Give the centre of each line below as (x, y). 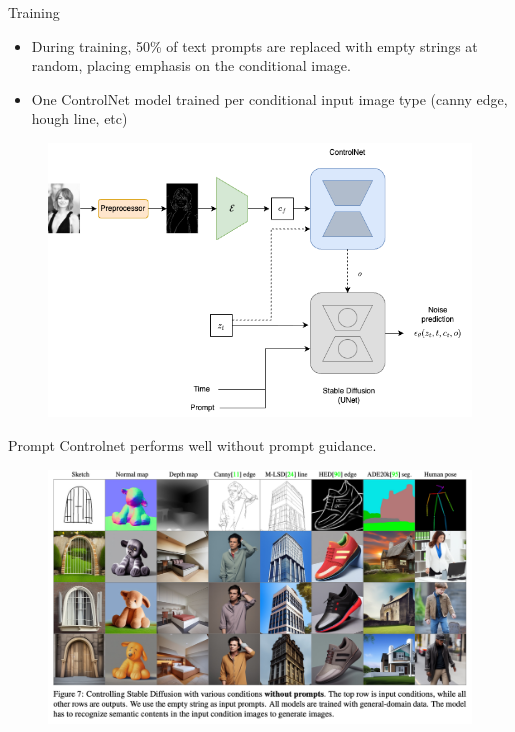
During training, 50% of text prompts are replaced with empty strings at (254, 45)
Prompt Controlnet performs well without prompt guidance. (192, 444)
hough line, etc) (79, 118)
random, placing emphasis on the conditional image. (191, 65)
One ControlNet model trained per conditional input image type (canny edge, (269, 98)
